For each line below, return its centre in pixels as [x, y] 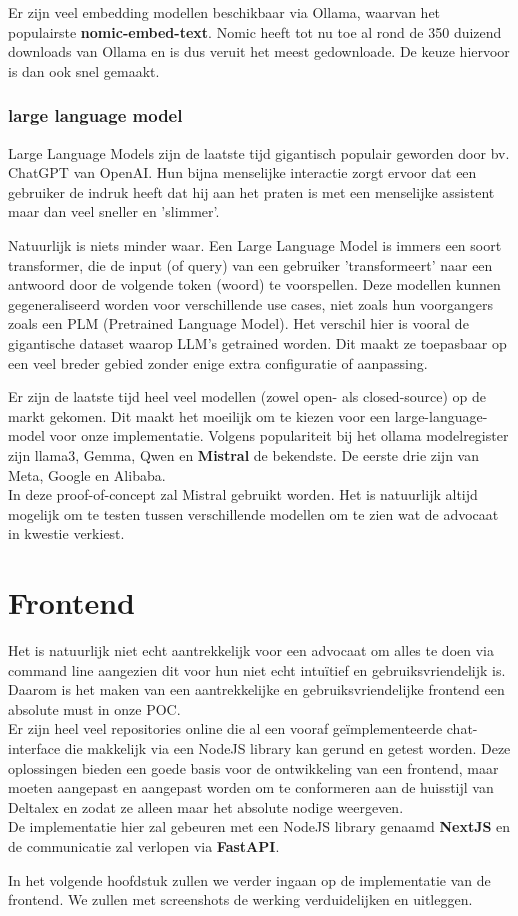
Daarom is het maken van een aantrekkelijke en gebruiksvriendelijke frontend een [256, 689]
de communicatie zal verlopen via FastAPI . [144, 845]
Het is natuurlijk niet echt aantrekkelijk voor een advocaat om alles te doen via [251, 650]
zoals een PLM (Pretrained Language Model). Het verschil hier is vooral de [238, 323]
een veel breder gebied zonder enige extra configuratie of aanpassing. [218, 362]
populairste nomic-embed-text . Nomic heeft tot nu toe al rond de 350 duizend [255, 31]
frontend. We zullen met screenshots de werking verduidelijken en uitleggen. [240, 899]
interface [34, 747]
